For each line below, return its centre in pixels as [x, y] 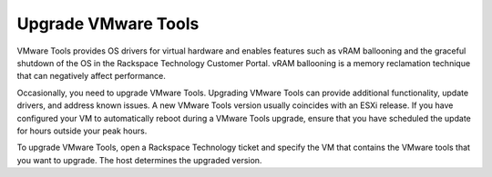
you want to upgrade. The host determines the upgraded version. [139, 160]
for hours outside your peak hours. [82, 131]
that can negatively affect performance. [91, 76]
